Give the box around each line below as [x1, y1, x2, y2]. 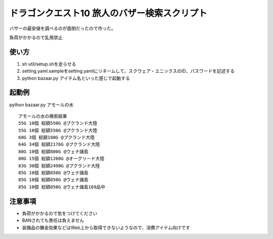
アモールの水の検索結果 [18, 113, 67, 119]
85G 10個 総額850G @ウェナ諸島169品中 [18, 184, 106, 189]
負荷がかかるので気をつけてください [22, 210, 98, 216]
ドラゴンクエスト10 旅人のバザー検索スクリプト [9, 8, 207, 19]
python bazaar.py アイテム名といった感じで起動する [22, 75, 130, 81]
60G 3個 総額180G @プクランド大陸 [18, 134, 95, 140]
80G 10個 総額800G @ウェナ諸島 [18, 149, 88, 154]
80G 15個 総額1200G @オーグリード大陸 [18, 156, 105, 162]
